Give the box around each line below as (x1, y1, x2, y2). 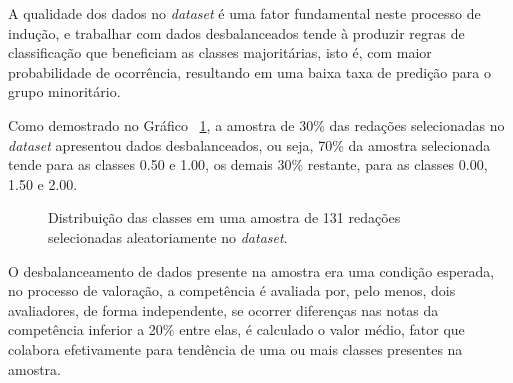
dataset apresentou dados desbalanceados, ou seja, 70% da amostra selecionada (8, 134, 491, 155)
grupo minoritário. (8, 81, 121, 102)
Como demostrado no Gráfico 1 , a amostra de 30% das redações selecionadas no (8, 114, 505, 135)
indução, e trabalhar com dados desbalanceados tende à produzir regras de (8, 22, 465, 43)
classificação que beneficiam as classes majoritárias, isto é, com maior (8, 42, 432, 63)
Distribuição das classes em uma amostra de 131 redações (48, 207, 401, 228)
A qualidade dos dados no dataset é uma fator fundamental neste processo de (8, 3, 481, 23)
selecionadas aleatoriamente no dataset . (48, 226, 288, 247)
